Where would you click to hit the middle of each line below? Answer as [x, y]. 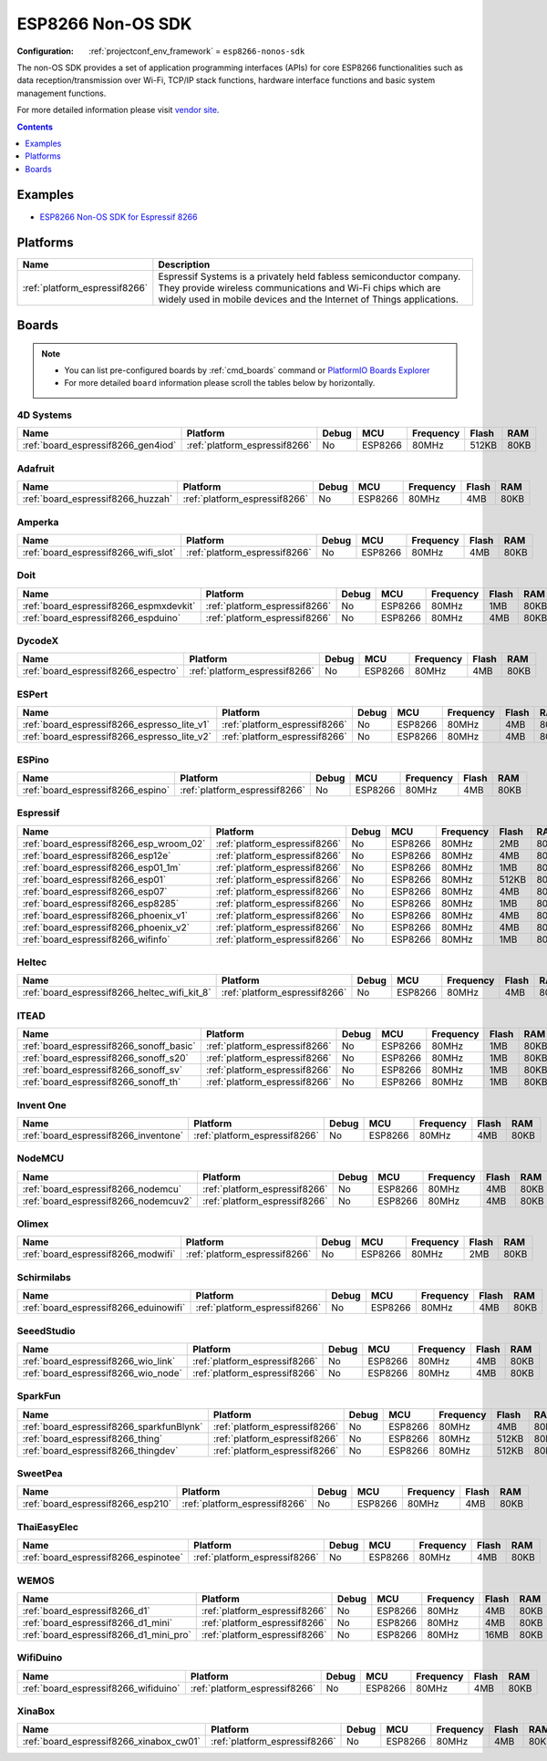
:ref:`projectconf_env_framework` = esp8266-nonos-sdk [197, 51]
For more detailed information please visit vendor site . [118, 110]
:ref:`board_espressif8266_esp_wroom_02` [114, 844]
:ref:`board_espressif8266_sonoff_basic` [109, 1046]
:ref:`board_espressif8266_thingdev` [100, 1450]
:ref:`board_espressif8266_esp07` [95, 891]
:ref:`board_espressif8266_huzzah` [98, 499]
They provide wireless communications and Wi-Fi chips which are [299, 288]
